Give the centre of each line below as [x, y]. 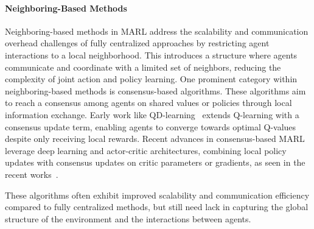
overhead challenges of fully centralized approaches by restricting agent [137, 43]
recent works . [32, 174]
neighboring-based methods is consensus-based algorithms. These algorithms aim [155, 90]
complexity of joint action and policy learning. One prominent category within [151, 79]
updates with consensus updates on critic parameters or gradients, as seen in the [155, 162]
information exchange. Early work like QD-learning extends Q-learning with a [152, 114]
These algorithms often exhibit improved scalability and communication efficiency [157, 195]
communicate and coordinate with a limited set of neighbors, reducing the [143, 67]
